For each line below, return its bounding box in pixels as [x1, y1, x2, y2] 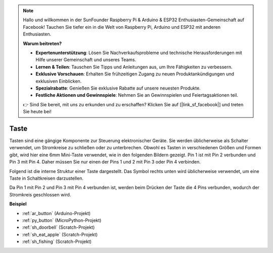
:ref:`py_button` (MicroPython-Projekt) [22, 217, 102, 223]
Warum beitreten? [23, 40, 62, 47]
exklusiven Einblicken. [35, 78, 82, 84]
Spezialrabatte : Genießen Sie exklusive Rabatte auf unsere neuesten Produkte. [35, 85, 201, 91]
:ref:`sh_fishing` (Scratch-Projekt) [22, 238, 92, 245]
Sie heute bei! [23, 109, 52, 115]
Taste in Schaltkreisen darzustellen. [9, 175, 83, 181]
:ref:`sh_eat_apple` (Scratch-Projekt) [22, 231, 98, 237]
